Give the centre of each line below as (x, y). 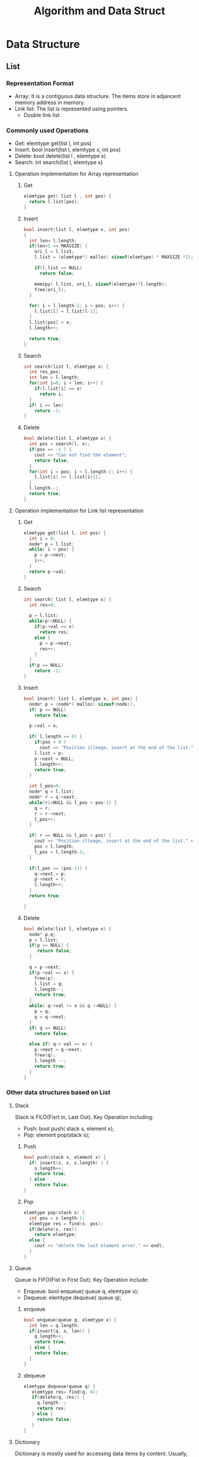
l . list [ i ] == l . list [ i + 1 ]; (68, 477)
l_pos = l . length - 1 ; (60, 852)
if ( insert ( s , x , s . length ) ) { (69, 1163)
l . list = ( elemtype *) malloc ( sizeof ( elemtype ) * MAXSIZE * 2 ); (114, 257)
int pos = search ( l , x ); (60, 444)
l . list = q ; (49, 984)
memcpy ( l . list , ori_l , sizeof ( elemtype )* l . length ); (101, 284)
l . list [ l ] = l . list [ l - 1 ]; (67, 311)
